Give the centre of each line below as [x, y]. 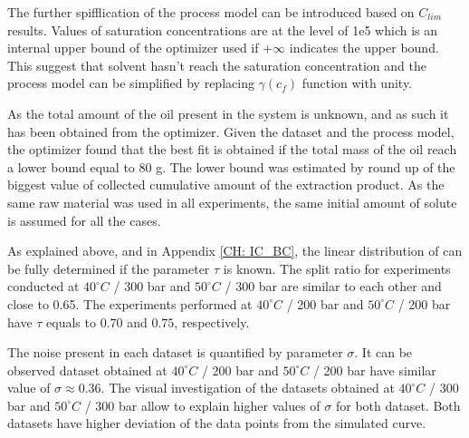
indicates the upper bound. [364, 48]
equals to [71, 321]
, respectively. [212, 321]
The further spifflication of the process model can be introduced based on [211, 12]
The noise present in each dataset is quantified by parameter [175, 352]
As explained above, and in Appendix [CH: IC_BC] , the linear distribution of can [235, 251]
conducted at [43, 286]
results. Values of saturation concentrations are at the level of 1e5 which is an [223, 29]
